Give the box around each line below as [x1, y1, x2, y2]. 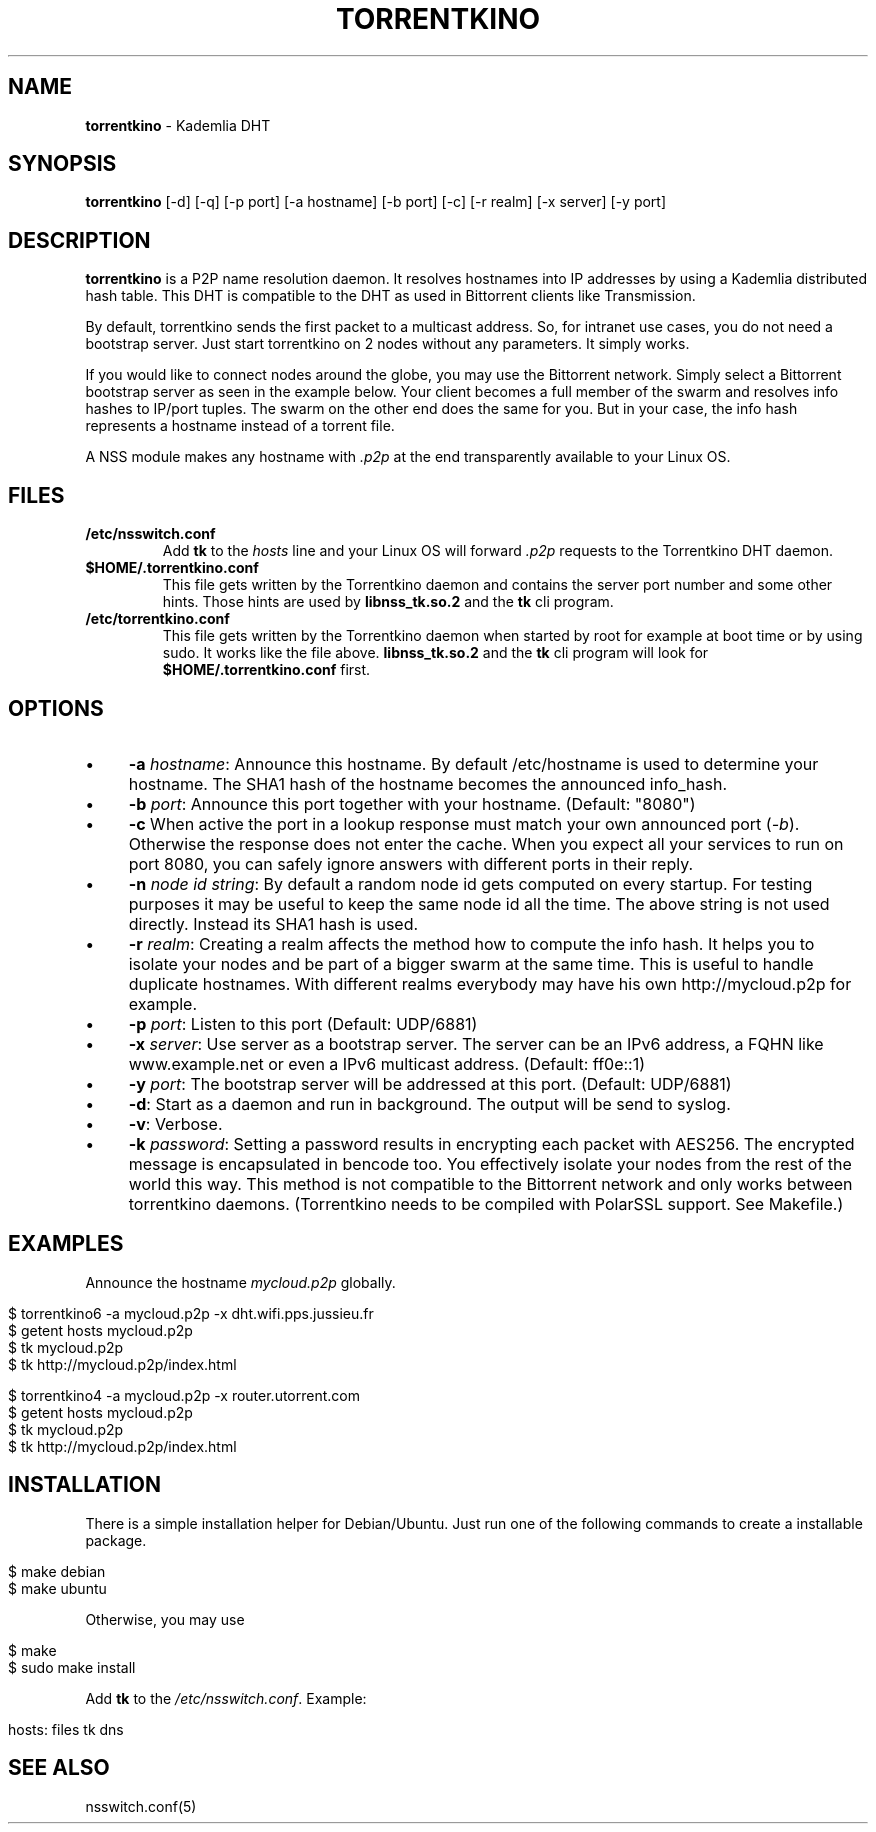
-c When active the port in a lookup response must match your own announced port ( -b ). [128, 813, 800, 834]
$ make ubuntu [8, 1579, 107, 1597]
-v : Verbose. [128, 1113, 223, 1134]
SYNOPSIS [8, 151, 117, 177]
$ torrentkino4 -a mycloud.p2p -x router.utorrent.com [8, 1386, 360, 1404]
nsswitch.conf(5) [85, 1797, 197, 1815]
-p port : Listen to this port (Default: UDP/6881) [128, 1013, 478, 1034]
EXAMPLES [8, 1231, 124, 1257]
